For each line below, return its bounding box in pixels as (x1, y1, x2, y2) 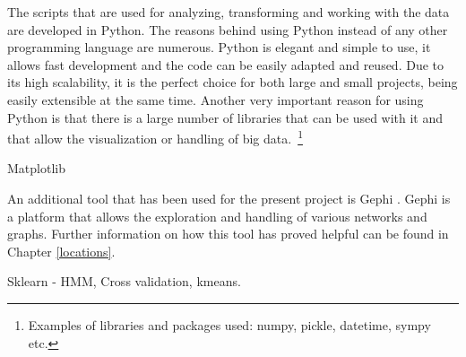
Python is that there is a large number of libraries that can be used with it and (7, 108, 444, 126)
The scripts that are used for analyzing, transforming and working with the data (7, 3, 450, 21)
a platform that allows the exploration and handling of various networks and (7, 206, 427, 225)
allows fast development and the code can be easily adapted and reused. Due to (7, 55, 444, 74)
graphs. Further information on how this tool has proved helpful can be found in (7, 224, 449, 243)
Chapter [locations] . (7, 241, 116, 260)
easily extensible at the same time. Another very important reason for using (7, 90, 424, 109)
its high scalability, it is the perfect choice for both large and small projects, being (7, 73, 458, 91)
